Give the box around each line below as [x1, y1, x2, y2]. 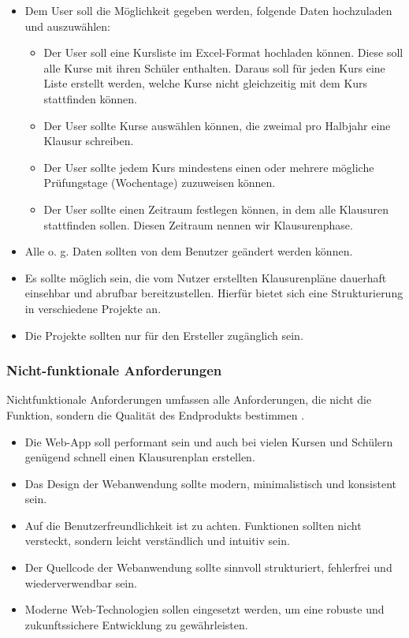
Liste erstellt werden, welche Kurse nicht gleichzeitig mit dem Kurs [43, 75, 368, 91]
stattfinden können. [43, 90, 137, 106]
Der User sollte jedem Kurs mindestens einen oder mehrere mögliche [43, 159, 374, 175]
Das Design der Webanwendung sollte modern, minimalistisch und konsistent [24, 475, 396, 491]
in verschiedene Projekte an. [24, 300, 162, 316]
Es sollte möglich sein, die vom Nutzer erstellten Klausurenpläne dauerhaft [24, 269, 387, 285]
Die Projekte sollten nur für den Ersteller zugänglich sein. [24, 326, 303, 343]
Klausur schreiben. [43, 132, 134, 149]
